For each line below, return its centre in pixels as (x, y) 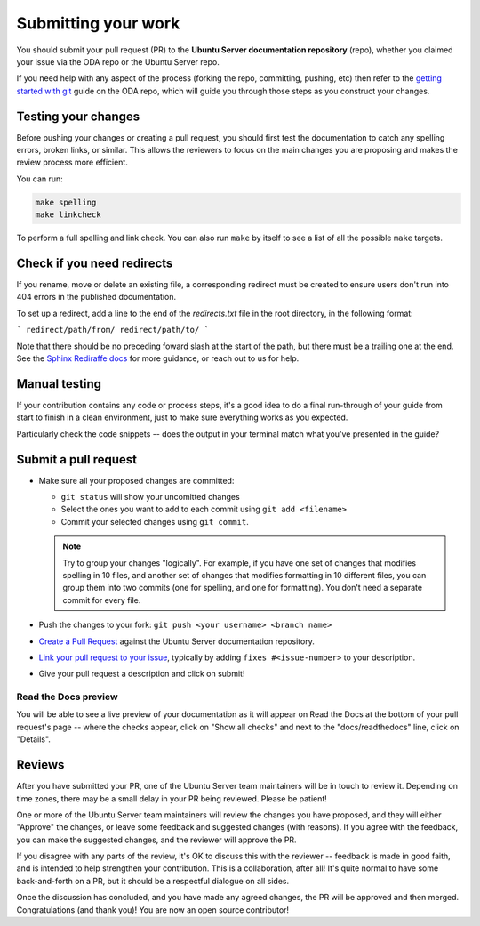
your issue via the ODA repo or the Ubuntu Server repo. (118, 61)
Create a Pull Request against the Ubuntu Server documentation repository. (176, 641)
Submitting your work (98, 23)
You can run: (40, 179)
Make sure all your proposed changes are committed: (136, 480)
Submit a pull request (77, 459)
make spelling (66, 202)
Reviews (40, 765)
